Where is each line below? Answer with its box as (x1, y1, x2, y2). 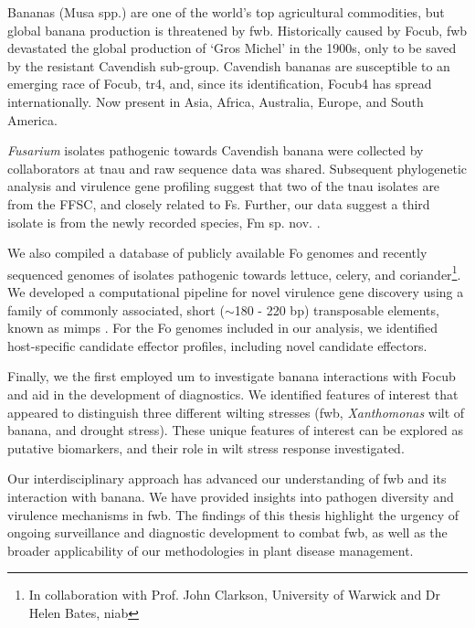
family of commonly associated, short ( (7, 300, 225, 319)
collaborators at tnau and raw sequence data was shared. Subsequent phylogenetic (7, 158, 467, 177)
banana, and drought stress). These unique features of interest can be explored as (7, 420, 463, 440)
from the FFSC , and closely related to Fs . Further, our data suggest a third (7, 194, 430, 213)
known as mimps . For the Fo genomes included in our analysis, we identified (7, 318, 438, 337)
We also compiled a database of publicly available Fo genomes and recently (7, 243, 427, 262)
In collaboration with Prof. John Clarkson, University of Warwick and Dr (28, 585, 441, 604)
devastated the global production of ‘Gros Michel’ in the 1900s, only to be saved (7, 38, 457, 58)
